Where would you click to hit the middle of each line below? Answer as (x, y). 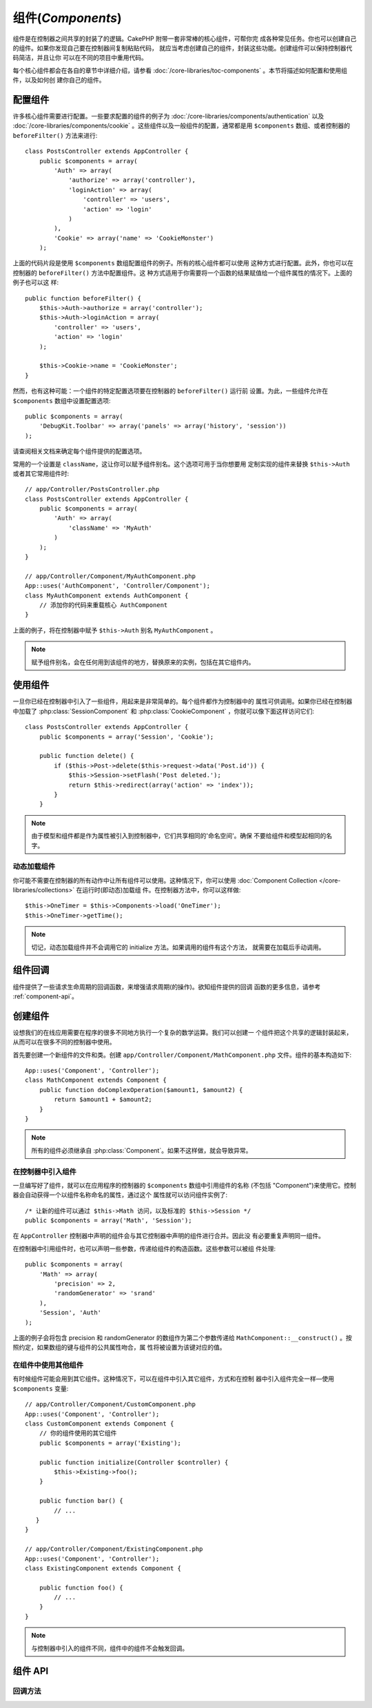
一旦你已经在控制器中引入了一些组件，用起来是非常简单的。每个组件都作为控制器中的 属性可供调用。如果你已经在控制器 (183, 701)
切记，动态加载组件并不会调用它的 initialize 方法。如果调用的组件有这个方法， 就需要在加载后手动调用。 (178, 947)
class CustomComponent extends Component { (100, 1424)
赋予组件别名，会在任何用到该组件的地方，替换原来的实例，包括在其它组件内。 (143, 662)
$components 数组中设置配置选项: (62, 400)
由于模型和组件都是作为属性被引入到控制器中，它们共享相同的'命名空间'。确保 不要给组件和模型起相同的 (179, 836)
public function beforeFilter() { (83, 298)
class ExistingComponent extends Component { (103, 1568)
